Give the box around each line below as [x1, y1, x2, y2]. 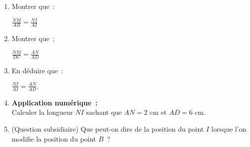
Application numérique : [11, 97, 98, 107]
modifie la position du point [11, 133, 96, 144]
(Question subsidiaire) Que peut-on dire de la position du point [11, 124, 204, 134]
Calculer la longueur [11, 107, 73, 117]
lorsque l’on [211, 124, 247, 134]
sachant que [86, 107, 122, 117]
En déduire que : [11, 65, 63, 75]
